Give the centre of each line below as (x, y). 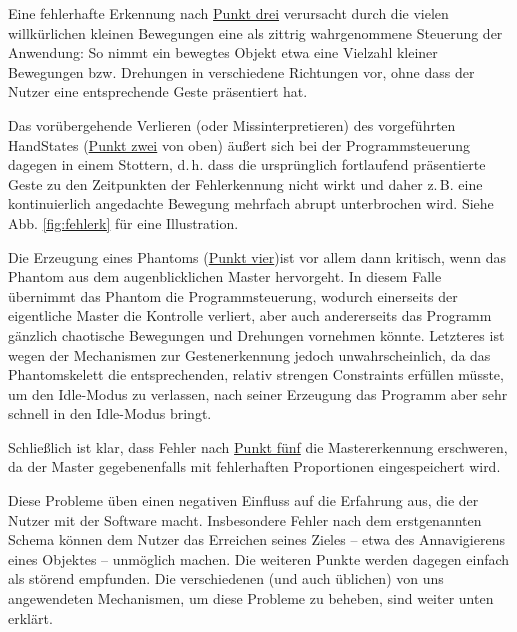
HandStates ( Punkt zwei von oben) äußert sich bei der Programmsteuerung (239, 144)
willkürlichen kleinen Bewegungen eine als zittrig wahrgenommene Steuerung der (255, 32)
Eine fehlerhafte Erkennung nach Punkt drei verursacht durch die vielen (228, 13)
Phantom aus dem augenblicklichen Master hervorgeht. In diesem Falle (225, 276)
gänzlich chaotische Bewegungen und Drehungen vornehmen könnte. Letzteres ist (256, 334)
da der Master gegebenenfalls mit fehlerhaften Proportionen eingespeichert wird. (254, 466)
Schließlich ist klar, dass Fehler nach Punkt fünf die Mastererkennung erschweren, (258, 446)
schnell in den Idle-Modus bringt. (110, 413)
